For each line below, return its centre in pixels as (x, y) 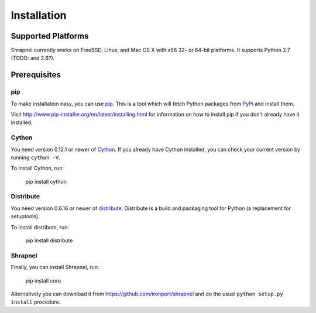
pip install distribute (49, 240)
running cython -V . (36, 157)
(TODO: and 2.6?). (33, 58)
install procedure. (36, 302)
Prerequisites (36, 75)
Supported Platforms (50, 36)
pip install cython (46, 181)
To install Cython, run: (37, 168)
